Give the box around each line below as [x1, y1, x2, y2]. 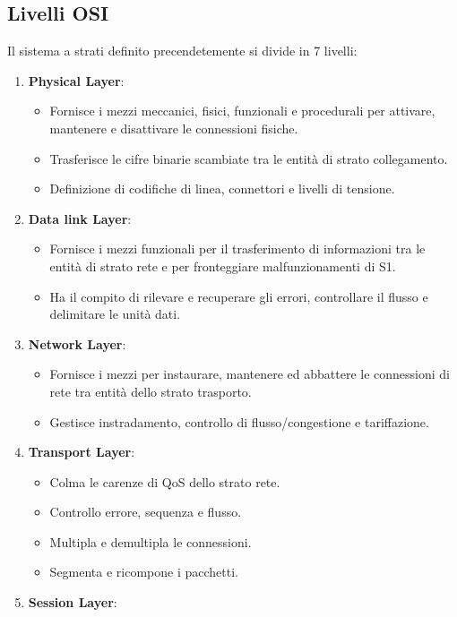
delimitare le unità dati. [49, 304, 181, 323]
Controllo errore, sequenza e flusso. [49, 502, 242, 521]
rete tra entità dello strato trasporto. [49, 381, 252, 400]
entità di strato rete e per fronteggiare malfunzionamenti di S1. [49, 256, 396, 275]
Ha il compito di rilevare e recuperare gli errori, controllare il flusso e [49, 287, 428, 305]
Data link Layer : [28, 209, 132, 227]
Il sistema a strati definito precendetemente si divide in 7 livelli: [7, 41, 358, 60]
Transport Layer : [28, 442, 135, 461]
